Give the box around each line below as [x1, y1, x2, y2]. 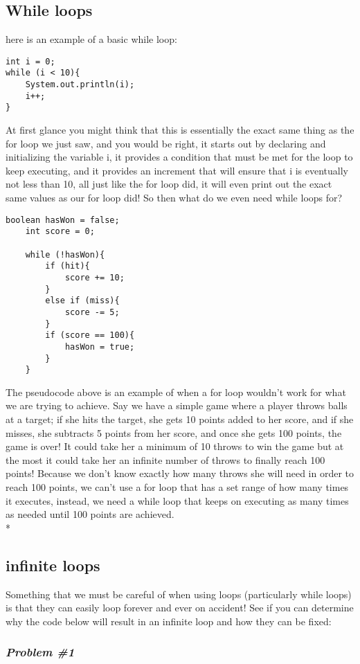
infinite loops [6, 554, 100, 575]
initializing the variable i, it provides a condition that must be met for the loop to [6, 150, 353, 164]
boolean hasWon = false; [6, 215, 120, 225]
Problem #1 [6, 643, 75, 661]
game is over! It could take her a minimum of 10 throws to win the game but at [6, 439, 344, 454]
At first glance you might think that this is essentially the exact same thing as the [6, 123, 354, 137]
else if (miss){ [45, 296, 120, 306]
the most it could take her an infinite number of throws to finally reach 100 [6, 452, 325, 467]
